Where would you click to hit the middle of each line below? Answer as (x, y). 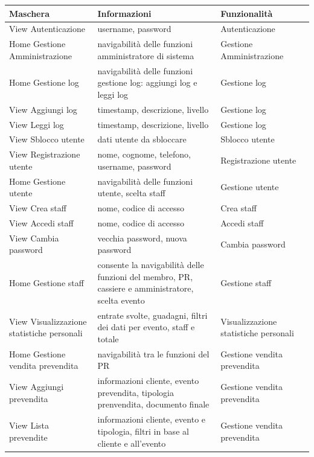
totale (108, 339)
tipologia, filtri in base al (143, 431)
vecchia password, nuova (142, 238)
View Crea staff (38, 208)
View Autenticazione (47, 29)
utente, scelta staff (131, 193)
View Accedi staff (41, 222)
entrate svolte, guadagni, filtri (152, 315)
